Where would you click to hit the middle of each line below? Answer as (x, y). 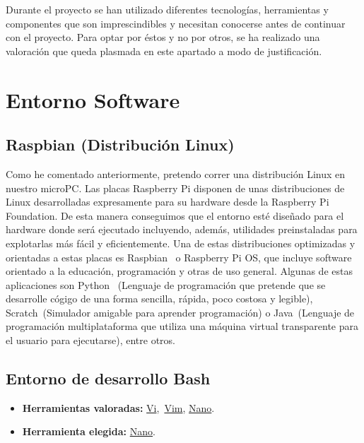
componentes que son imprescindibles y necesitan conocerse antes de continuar (176, 23)
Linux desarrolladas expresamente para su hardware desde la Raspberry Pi (168, 202)
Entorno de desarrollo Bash (108, 378)
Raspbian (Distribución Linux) (120, 144)
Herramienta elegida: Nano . (89, 431)
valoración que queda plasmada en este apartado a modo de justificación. (164, 51)
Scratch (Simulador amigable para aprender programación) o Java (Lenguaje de (180, 312)
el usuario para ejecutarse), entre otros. (90, 340)
